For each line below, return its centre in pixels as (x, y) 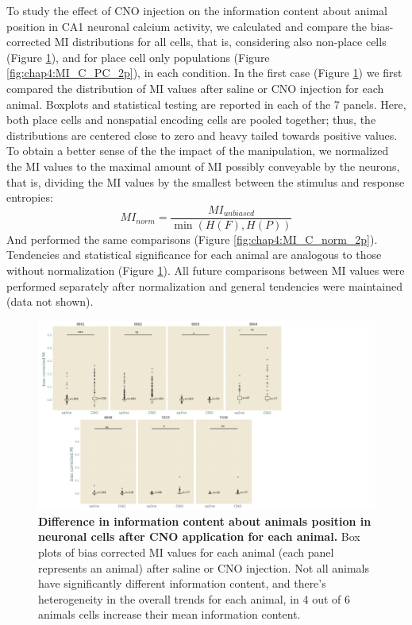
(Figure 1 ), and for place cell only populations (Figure (138, 57)
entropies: (30, 197)
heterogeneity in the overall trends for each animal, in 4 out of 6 (194, 598)
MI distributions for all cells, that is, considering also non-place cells (220, 42)
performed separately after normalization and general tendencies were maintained (204, 285)
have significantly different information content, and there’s (182, 583)
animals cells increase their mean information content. (169, 614)
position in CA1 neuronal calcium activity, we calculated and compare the (187, 26)
